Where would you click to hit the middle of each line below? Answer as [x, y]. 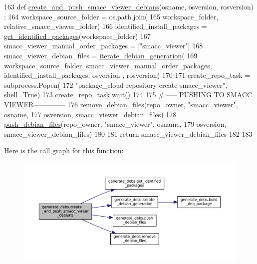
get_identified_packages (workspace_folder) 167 [77, 36]
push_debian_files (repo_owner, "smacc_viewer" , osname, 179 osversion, [115, 124]
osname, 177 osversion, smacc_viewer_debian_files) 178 [90, 114]
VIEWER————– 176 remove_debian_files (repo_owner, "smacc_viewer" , [121, 104]
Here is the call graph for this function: [64, 150]
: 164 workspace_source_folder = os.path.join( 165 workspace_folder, [111, 16]
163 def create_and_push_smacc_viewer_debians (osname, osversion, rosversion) [129, 6]
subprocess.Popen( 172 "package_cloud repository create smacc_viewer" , [116, 85]
